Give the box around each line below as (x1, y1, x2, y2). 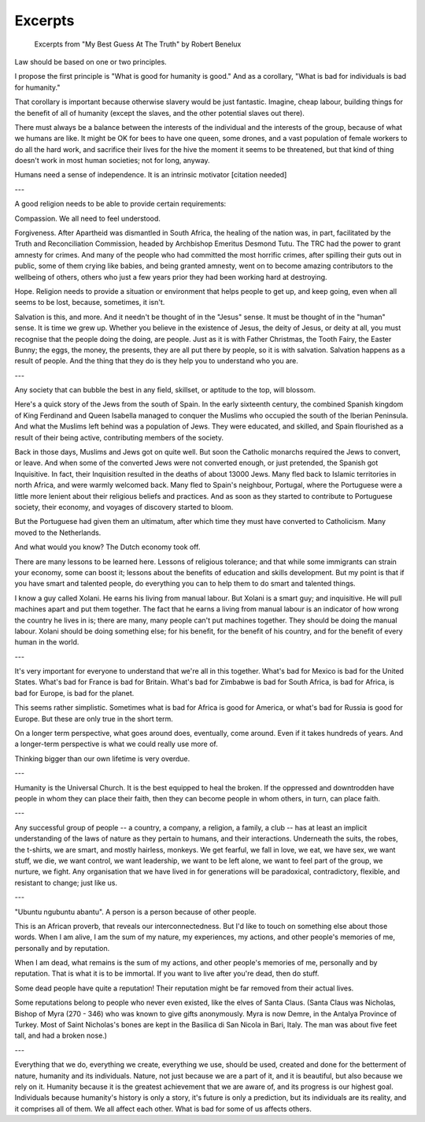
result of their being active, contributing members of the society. (14, 433, 224, 442)
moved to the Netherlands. (14, 528, 102, 537)
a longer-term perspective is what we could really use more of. (14, 739, 218, 749)
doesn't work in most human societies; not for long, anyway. (14, 156, 210, 165)
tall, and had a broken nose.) (14, 1031, 108, 1040)
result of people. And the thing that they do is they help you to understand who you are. (14, 356, 299, 366)
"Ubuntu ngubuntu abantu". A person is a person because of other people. (14, 907, 257, 916)
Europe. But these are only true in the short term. (14, 714, 173, 723)
